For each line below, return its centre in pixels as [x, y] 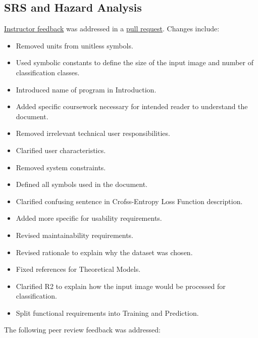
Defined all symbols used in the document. [82, 184]
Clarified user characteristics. [61, 150]
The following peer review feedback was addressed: [82, 330]
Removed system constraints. [61, 167]
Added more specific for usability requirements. [89, 218]
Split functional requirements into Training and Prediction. [107, 312]
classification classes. [48, 72]
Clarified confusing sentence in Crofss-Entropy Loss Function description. [129, 201]
